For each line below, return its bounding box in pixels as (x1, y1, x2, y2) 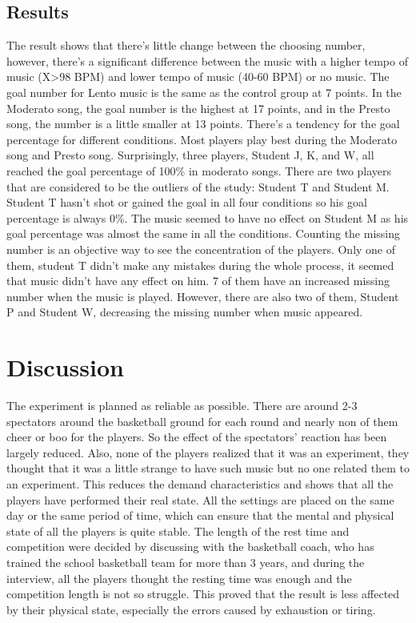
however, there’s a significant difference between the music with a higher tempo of (6, 52, 408, 69)
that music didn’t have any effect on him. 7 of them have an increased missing (6, 272, 390, 289)
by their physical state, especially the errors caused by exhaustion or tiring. (6, 601, 376, 617)
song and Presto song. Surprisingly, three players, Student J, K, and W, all (6, 147, 374, 163)
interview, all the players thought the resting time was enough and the (6, 569, 352, 586)
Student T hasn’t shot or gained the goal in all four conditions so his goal (6, 194, 367, 211)
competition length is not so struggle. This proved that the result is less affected (6, 585, 400, 602)
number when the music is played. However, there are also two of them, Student (6, 287, 399, 304)
